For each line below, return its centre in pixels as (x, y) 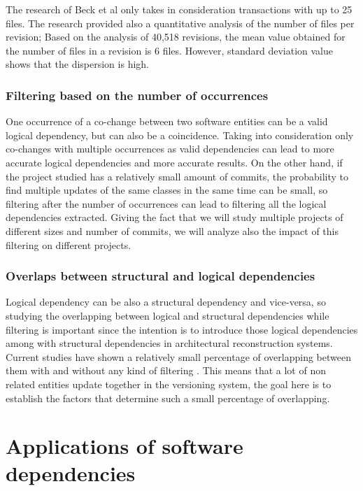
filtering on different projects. (69, 244)
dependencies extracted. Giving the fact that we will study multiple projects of (175, 217)
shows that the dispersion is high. (77, 64)
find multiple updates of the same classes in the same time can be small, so (167, 190)
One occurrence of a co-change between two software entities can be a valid (167, 121)
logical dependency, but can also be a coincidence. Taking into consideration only (180, 135)
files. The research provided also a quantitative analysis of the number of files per (180, 23)
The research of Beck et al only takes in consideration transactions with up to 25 (179, 9)
